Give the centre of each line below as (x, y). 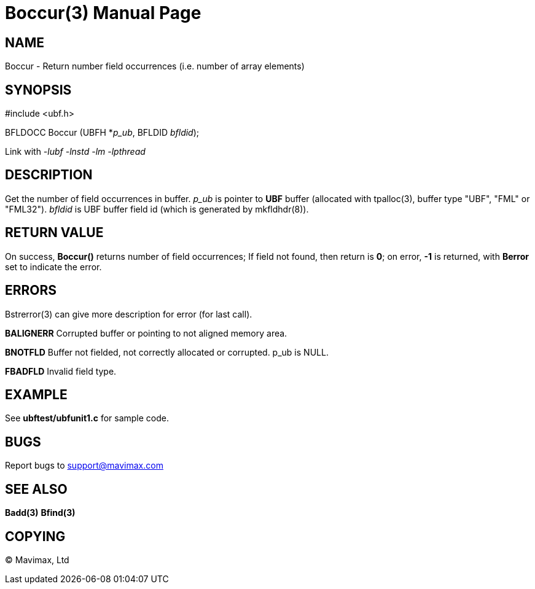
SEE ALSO (36, 489)
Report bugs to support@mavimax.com (84, 466)
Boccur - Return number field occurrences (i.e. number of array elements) (155, 66)
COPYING (35, 536)
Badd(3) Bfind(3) (40, 513)
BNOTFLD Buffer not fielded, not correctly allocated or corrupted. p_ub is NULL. (167, 352)
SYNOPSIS (38, 90)
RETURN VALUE (54, 233)
